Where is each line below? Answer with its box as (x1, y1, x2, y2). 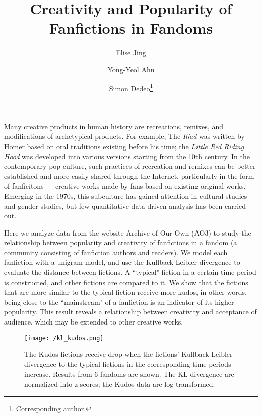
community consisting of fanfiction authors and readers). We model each (4, 247, 228, 257)
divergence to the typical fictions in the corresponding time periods (24, 358, 231, 369)
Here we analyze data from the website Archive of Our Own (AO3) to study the (4, 227, 251, 238)
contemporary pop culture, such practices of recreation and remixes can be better (4, 161, 256, 171)
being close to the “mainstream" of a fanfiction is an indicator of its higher (4, 296, 234, 307)
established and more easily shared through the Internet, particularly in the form (4, 170, 254, 181)
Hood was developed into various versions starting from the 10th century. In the (4, 151, 250, 161)
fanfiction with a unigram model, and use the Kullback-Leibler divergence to (4, 257, 240, 267)
